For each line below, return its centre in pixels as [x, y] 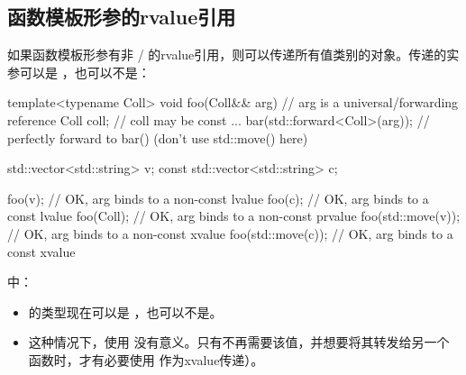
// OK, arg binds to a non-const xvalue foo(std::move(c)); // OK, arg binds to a [230, 233]
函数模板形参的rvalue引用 [122, 17]
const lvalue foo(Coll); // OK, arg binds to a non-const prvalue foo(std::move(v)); [234, 216]
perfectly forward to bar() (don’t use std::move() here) [158, 137]
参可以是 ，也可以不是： [79, 72]
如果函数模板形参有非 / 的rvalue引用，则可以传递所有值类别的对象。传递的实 [233, 55]
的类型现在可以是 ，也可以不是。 [125, 311]
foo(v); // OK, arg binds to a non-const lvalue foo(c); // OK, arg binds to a [218, 198]
